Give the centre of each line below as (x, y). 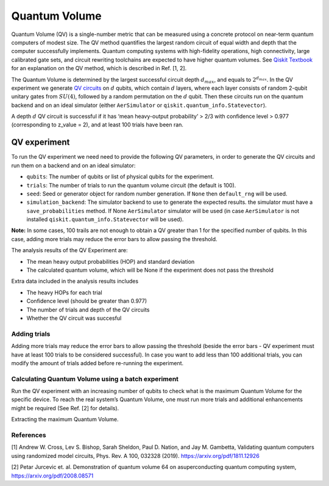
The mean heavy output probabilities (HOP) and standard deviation (111, 261)
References (29, 435)
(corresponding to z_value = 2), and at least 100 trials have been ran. (97, 125)
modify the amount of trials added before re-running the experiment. (97, 363)
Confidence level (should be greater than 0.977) (87, 301)
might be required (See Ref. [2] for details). (65, 408)
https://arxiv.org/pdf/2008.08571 (52, 476)
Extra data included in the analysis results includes (75, 281)
